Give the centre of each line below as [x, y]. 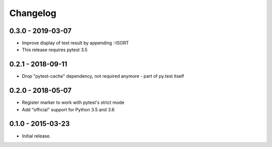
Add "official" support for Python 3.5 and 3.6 [68, 109]
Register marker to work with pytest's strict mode [73, 102]
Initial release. [36, 136]
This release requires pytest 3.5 [55, 50]
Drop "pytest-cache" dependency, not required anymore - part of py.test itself [103, 76]
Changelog [33, 13]
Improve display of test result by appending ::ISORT [76, 43]
